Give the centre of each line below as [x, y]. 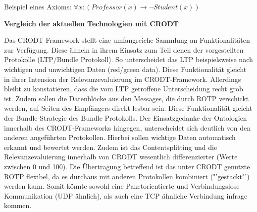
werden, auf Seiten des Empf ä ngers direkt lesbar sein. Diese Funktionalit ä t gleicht [128, 108]
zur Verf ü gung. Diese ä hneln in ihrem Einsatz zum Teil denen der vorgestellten [124, 49]
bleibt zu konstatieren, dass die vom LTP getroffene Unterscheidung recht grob [124, 89]
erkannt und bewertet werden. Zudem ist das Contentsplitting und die [111, 147]
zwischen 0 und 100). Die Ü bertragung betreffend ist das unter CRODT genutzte [127, 166]
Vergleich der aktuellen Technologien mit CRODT [92, 23]
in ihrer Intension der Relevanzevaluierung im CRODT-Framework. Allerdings [123, 79]
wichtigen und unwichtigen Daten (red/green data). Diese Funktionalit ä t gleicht [125, 69]
